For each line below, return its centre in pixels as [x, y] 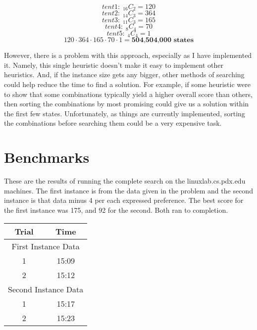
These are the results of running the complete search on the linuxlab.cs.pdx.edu [125, 181]
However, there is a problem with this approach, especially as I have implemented [128, 55]
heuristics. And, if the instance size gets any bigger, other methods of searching [124, 74]
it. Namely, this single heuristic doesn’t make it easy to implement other [114, 65]
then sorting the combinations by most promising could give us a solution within [127, 104]
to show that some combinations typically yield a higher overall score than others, [128, 94]
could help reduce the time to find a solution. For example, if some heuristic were [127, 84]
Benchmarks [47, 157]
